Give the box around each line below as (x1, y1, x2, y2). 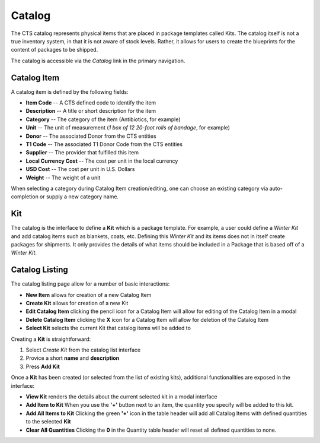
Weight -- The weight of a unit (25, 174, 101, 181)
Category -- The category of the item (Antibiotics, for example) (25, 116, 181, 123)
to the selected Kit (25, 418, 71, 425)
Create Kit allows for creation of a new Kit (25, 300, 129, 307)
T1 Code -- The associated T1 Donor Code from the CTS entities (25, 140, 183, 148)
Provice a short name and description (25, 355, 120, 362)
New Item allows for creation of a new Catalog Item (25, 291, 152, 298)
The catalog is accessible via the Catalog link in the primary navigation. (11, 57, 185, 64)
